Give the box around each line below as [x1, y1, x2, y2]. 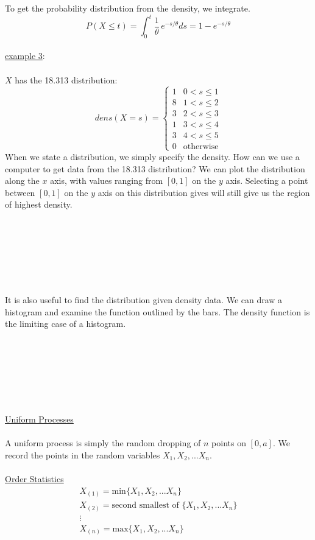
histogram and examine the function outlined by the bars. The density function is [5, 305, 310, 318]
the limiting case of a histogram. [5, 317, 126, 330]
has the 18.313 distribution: [15, 73, 118, 86]
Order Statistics [5, 472, 64, 485]
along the [5, 174, 40, 187]
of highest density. [5, 198, 73, 211]
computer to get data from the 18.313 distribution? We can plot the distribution [5, 162, 305, 175]
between [5, 186, 35, 198]
